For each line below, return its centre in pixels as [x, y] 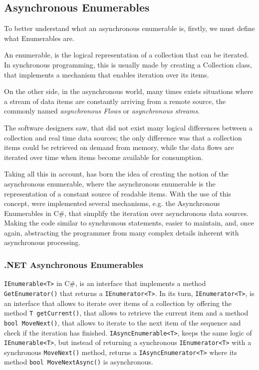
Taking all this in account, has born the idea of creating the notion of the [116, 174]
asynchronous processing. [42, 242]
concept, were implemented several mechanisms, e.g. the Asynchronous [112, 203]
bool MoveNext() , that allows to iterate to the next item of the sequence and [123, 322]
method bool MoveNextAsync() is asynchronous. [79, 362]
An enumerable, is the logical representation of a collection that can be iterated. [127, 55]
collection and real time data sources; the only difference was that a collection [123, 137]
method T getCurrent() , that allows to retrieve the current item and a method [126, 313]
